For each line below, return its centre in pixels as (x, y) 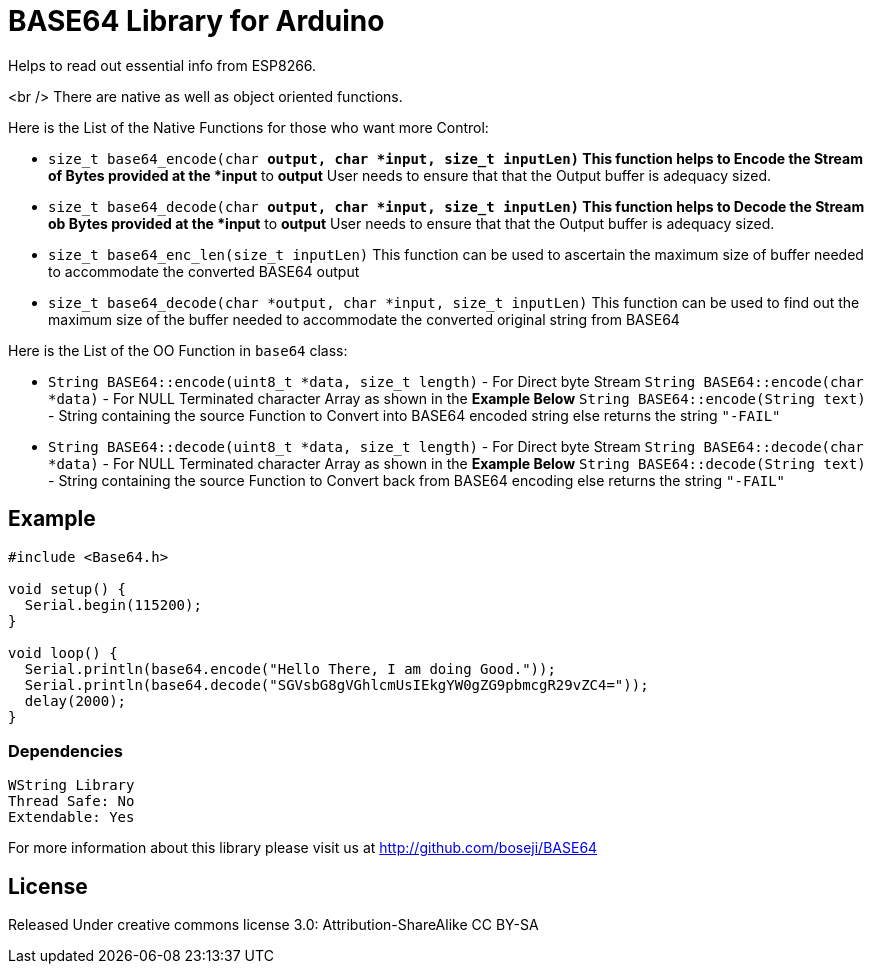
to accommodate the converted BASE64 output (204, 271)
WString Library (71, 785)
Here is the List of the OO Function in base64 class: (178, 350)
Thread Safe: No (71, 801)
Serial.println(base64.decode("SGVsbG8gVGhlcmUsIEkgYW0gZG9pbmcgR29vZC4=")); (336, 684)
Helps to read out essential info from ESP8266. (162, 65)
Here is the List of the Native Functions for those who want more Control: (248, 127)
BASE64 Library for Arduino (196, 21)
